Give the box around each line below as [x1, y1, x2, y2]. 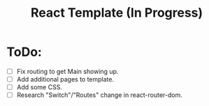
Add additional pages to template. [16, 75, 115, 83]
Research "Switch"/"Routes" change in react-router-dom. [16, 91, 183, 99]
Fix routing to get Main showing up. [16, 67, 119, 75]
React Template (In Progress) [30, 5, 203, 21]
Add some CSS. [16, 83, 62, 91]
